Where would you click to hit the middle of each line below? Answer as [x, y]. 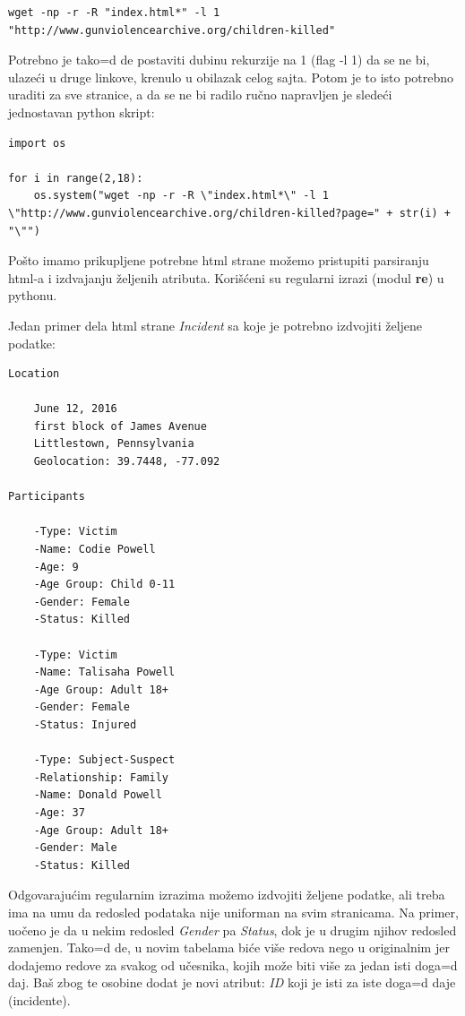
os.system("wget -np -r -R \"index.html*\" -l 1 [181, 196]
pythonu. [33, 295]
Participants [47, 497]
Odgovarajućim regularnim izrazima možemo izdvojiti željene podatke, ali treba [227, 895]
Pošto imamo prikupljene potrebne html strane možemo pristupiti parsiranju [219, 260]
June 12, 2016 [75, 409]
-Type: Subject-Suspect [104, 760]
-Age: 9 [56, 567]
